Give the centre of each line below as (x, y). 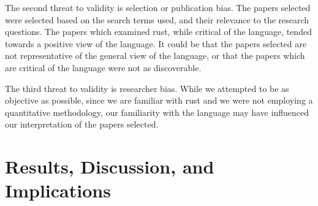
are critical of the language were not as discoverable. (103, 67)
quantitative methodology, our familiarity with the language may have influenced (157, 112)
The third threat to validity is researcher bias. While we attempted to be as (147, 88)
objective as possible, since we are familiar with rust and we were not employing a (159, 100)
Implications (58, 190)
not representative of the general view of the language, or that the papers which (155, 55)
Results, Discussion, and (110, 166)
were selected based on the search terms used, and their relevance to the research (157, 19)
